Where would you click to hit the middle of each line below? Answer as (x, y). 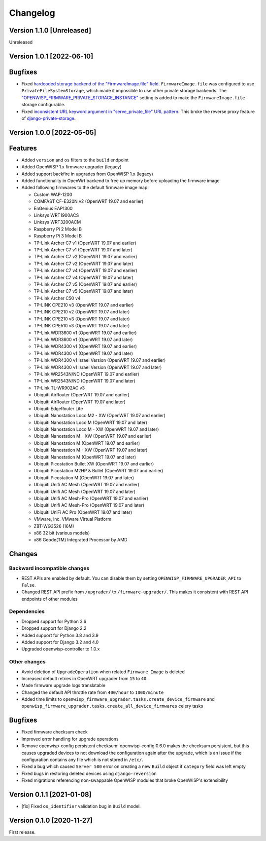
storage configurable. (43, 105)
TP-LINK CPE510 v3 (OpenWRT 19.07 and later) (82, 326)
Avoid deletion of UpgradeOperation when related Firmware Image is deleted (103, 672)
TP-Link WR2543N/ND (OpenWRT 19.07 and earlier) (87, 374)
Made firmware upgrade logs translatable (64, 686)
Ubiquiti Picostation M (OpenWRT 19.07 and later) (84, 478)
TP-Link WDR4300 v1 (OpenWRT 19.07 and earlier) (85, 346)
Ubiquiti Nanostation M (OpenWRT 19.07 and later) (85, 457)
